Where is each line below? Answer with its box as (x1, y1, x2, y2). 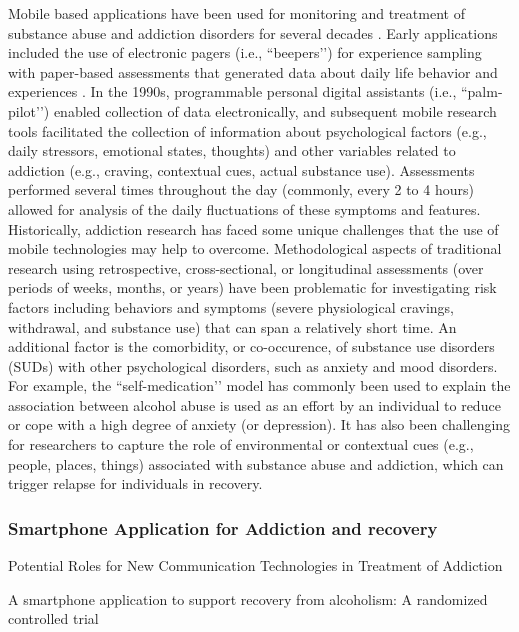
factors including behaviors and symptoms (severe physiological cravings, (8, 296, 454, 317)
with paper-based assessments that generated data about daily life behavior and (8, 61, 498, 82)
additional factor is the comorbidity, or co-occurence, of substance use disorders (8, 336, 495, 357)
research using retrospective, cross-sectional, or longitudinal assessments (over (8, 257, 484, 278)
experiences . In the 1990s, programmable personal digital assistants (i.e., (8, 81, 457, 102)
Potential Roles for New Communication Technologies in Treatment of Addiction (8, 555, 503, 576)
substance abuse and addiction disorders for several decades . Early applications (8, 22, 498, 43)
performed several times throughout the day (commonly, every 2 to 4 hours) (8, 179, 474, 200)
